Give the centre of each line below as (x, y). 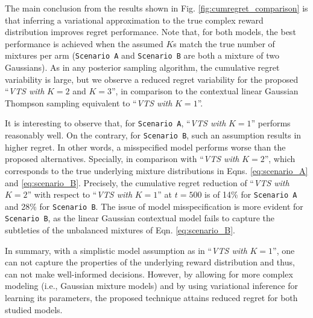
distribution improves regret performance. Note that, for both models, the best (150, 32)
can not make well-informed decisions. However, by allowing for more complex (149, 274)
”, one (284, 250)
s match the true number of (224, 43)
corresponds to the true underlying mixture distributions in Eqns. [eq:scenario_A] (156, 170)
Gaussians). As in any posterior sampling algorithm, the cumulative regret (142, 67)
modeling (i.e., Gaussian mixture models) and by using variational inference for (151, 286)
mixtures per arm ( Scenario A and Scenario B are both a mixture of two (142, 55)
